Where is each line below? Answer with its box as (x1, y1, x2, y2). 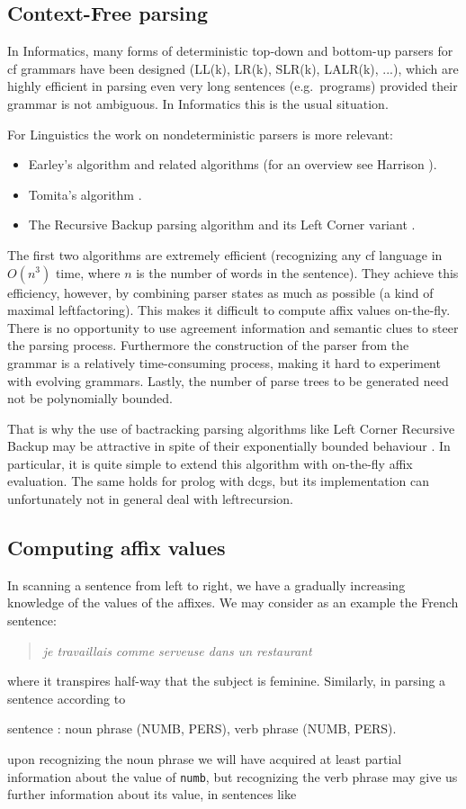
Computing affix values (7, 534, 226, 562)
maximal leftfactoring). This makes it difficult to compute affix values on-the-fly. (7, 301, 451, 319)
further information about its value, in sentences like (7, 785, 297, 804)
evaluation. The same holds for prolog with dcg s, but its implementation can (7, 472, 430, 490)
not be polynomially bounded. (7, 389, 174, 408)
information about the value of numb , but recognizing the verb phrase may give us (7, 767, 458, 786)
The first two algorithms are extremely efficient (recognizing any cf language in (7, 245, 443, 264)
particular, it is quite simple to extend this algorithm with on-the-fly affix (7, 454, 413, 472)
